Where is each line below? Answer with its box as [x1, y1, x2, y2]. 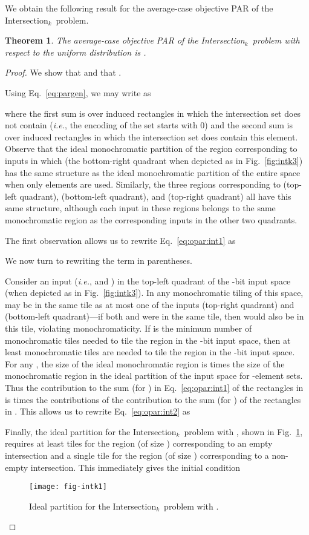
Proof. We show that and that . [5, 66, 122, 79]
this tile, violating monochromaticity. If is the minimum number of [5, 322, 252, 335]
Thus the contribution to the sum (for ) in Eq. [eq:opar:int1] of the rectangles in [5, 381, 304, 394]
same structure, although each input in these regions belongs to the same [5, 202, 276, 214]
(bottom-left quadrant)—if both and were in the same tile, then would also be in [5, 310, 304, 323]
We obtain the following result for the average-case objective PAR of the [5, 2, 273, 14]
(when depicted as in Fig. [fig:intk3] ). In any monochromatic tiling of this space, [5, 286, 304, 299]
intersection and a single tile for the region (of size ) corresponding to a [5, 449, 269, 461]
